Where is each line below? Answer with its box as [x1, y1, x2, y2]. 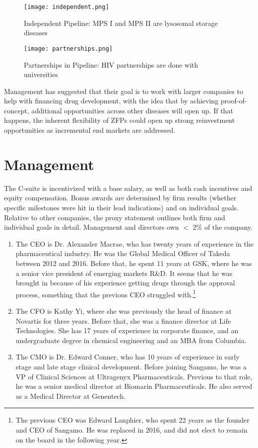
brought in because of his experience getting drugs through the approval [15, 277, 235, 288]
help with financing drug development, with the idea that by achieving [4, 95, 219, 106]
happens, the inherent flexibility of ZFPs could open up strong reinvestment [4, 115, 235, 125]
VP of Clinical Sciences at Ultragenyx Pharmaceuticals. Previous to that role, [15, 371, 253, 381]
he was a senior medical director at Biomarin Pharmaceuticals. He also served [15, 381, 253, 391]
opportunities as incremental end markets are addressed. [4, 125, 176, 135]
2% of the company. [193, 222, 253, 232]
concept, [4, 105, 29, 115]
